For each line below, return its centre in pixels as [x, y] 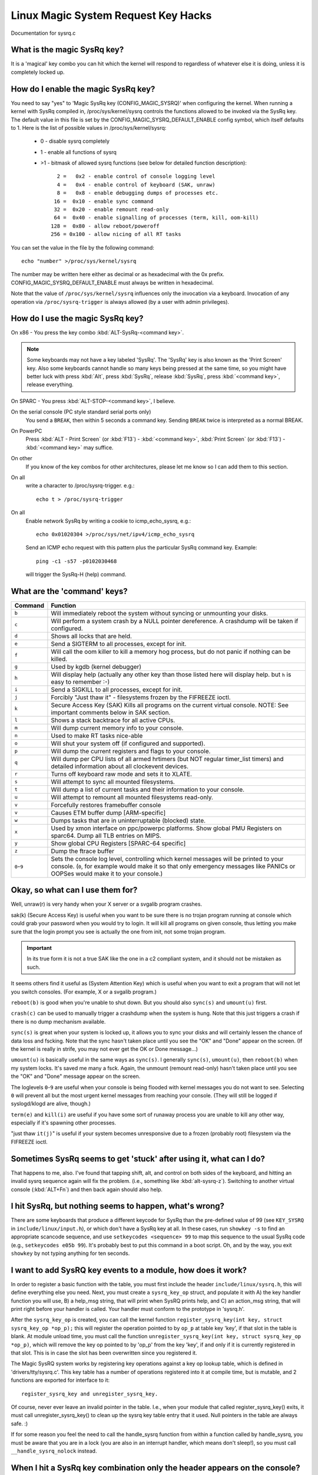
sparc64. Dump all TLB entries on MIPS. [106, 835]
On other [21, 458]
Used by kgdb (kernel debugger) [96, 667]
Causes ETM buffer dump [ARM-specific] [108, 812]
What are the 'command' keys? [69, 591]
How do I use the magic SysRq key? [77, 319]
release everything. [50, 385]
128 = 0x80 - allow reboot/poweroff [105, 226]
